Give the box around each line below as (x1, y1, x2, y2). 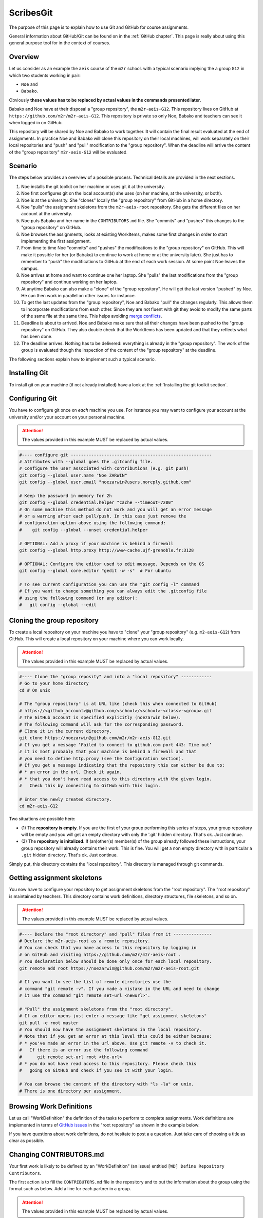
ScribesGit (9, 7, 53, 18)
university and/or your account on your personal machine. (9, 414, 126, 420)
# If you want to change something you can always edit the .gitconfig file (19, 589, 207, 594)
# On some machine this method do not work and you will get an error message (19, 507, 212, 512)
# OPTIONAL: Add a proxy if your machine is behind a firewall (19, 541, 174, 546)
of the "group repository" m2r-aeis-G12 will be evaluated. (9, 149, 128, 155)
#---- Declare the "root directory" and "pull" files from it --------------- (19, 931, 212, 937)
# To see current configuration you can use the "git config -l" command (19, 581, 199, 587)
